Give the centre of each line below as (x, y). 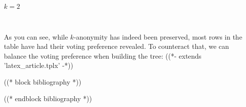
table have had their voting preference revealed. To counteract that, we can (117, 46)
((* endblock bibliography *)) (48, 98)
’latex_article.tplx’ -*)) (39, 65)
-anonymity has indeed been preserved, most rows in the (158, 36)
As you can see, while (36, 36)
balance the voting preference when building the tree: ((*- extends (103, 55)
